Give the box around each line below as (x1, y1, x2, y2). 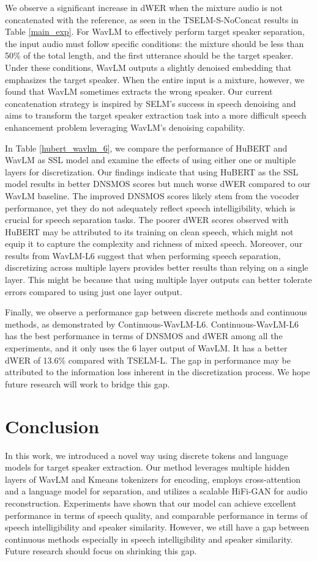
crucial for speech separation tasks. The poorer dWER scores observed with (5, 213, 289, 226)
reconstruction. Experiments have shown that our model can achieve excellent (5, 496, 297, 509)
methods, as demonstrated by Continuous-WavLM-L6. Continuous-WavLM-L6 (5, 317, 299, 330)
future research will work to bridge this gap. (5, 377, 170, 390)
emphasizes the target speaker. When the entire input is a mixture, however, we (5, 73, 305, 86)
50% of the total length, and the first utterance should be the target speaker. (5, 49, 294, 62)
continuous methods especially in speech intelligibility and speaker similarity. (5, 532, 293, 545)
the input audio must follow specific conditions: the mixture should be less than (5, 37, 304, 50)
